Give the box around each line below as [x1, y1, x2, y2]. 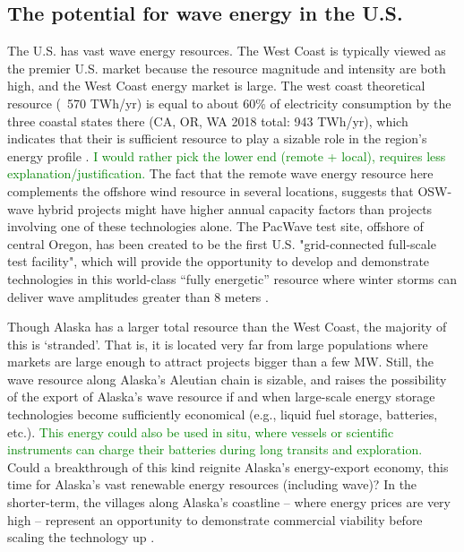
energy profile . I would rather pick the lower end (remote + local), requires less [7, 146, 446, 165]
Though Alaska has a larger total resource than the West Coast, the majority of [7, 317, 447, 336]
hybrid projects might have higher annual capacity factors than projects [38, 199, 433, 218]
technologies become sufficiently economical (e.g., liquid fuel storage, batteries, [7, 405, 438, 424]
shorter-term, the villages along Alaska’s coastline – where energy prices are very [7, 493, 451, 512]
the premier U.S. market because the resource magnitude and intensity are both [7, 58, 446, 77]
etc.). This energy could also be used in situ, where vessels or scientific [7, 422, 394, 441]
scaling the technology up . [7, 528, 155, 547]
